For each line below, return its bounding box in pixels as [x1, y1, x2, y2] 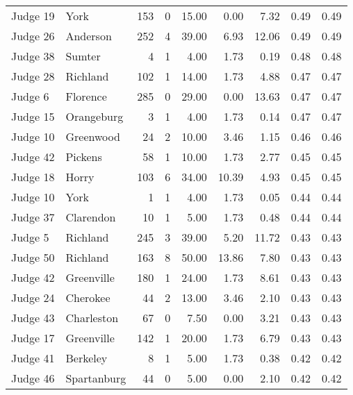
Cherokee [65, 289, 110, 305]
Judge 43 [11, 310, 55, 326]
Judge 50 [11, 249, 55, 265]
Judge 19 [11, 8, 55, 24]
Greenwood [65, 128, 120, 144]
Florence [65, 88, 107, 104]
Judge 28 [11, 68, 55, 84]
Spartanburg [65, 370, 126, 386]
